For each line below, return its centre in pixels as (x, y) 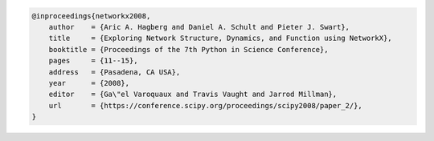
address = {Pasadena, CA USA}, (115, 72)
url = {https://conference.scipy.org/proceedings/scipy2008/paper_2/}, (206, 105)
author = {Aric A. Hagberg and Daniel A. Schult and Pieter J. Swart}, (199, 27)
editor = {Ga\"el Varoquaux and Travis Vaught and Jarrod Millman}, (193, 95)
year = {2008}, (89, 83)
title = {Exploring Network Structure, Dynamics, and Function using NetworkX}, (221, 38)
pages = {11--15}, (93, 61)
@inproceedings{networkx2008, (91, 16)
